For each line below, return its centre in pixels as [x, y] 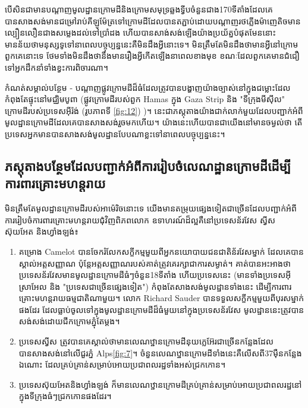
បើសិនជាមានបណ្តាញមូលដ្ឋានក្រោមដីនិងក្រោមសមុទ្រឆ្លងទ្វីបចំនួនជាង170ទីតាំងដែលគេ [139, 9]
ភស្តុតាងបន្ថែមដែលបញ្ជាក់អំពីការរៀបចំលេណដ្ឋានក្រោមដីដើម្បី [148, 165]
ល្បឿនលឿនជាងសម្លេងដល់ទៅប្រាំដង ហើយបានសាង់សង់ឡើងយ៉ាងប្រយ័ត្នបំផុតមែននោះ [140, 32]
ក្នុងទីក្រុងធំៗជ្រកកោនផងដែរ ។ [65, 396]
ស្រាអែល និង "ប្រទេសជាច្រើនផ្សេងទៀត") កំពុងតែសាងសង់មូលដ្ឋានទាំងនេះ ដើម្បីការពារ [155, 286]
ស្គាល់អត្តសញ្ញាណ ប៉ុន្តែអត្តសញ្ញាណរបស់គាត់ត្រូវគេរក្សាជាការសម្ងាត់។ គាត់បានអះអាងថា [155, 263]
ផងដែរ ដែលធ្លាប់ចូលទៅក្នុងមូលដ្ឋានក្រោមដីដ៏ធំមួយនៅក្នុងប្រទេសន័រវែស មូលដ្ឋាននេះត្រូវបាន [161, 309]
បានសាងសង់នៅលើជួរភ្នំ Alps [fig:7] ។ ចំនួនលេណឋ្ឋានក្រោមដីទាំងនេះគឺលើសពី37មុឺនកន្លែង [160, 352]
